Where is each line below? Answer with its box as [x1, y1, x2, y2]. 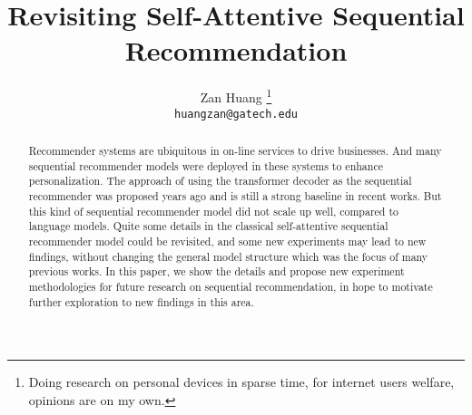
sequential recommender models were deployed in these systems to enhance [28, 158, 383, 173]
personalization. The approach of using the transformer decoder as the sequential [28, 173, 412, 188]
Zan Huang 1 [200, 85, 272, 106]
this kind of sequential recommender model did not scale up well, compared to [28, 203, 399, 218]
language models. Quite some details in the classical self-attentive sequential [28, 218, 388, 234]
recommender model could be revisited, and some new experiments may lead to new [28, 233, 427, 248]
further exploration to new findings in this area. [28, 294, 254, 309]
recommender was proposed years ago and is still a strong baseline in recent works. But [28, 188, 442, 203]
